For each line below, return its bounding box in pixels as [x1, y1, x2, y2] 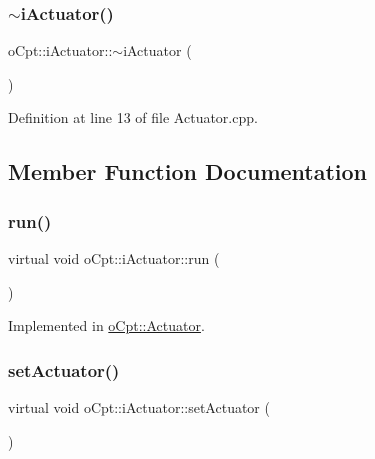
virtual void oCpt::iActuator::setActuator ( [8, 397, 270, 417]
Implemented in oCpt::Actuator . [8, 315, 205, 336]
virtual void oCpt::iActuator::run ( [8, 248, 220, 268]
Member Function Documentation [8, 156, 368, 187]
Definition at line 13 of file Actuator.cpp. [8, 107, 258, 128]
